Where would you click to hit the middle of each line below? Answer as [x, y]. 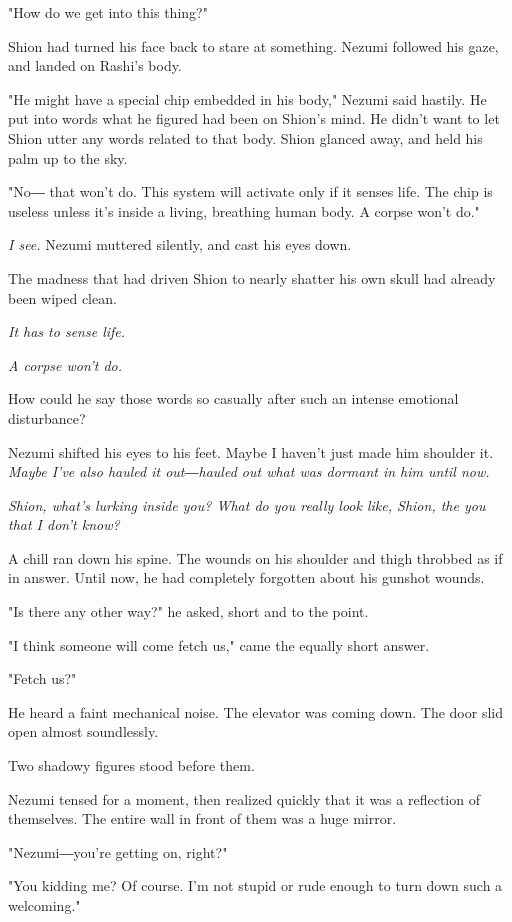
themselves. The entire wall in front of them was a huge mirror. [202, 818]
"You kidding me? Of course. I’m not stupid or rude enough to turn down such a [255, 885]
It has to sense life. [67, 331]
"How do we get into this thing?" [108, 12]
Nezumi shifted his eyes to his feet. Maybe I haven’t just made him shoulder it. [251, 451]
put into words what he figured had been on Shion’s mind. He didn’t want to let [254, 118]
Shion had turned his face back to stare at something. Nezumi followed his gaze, [253, 45]
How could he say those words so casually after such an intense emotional [233, 398]
